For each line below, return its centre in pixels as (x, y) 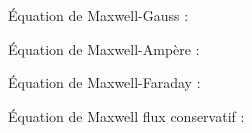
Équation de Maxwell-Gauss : (98, 15)
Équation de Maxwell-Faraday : (104, 82)
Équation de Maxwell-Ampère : (104, 48)
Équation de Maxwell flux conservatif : (126, 115)
